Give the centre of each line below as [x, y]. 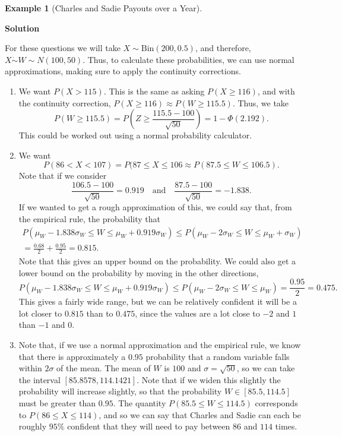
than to [100, 313]
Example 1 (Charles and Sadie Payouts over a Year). [104, 8]
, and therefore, [223, 48]
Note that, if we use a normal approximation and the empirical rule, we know [160, 345]
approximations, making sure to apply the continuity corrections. [123, 71]
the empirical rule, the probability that [89, 218]
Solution [22, 28]
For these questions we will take [63, 48]
